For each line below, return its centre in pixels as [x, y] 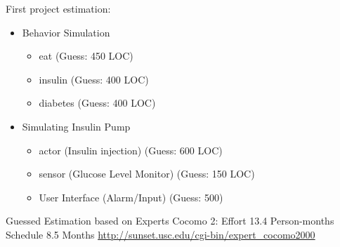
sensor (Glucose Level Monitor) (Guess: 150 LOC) [147, 174]
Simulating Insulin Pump [76, 126]
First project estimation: [58, 8]
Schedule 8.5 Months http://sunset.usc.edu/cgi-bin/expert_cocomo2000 [161, 234]
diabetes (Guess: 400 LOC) [97, 103]
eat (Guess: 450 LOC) [86, 56]
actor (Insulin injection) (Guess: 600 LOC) [131, 150]
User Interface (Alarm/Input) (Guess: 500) [131, 197]
